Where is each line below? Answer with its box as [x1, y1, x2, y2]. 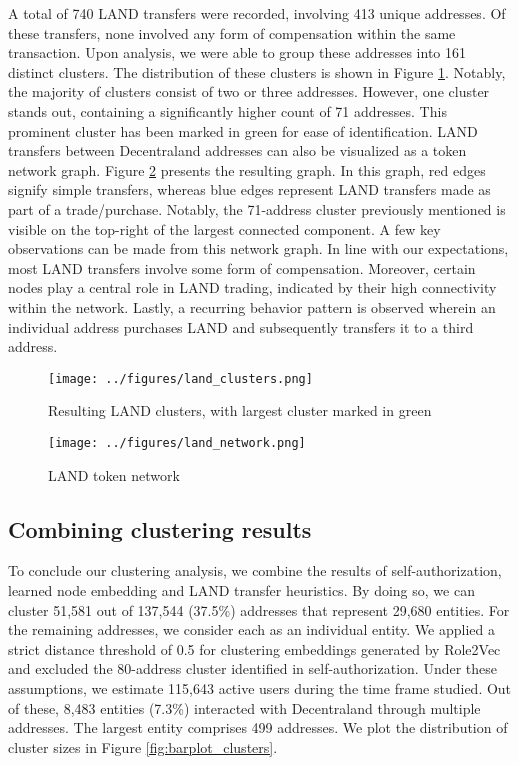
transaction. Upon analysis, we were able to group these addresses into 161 [8, 42, 466, 63]
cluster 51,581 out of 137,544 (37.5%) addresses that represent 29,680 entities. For [8, 599, 510, 620]
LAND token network [48, 464, 180, 485]
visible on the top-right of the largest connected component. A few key [8, 218, 441, 239]
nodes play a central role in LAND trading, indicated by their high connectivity [8, 277, 497, 298]
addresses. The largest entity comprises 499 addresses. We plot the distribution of [8, 717, 508, 738]
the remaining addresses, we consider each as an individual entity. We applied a [8, 619, 496, 640]
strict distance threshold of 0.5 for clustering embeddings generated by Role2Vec [8, 638, 501, 659]
